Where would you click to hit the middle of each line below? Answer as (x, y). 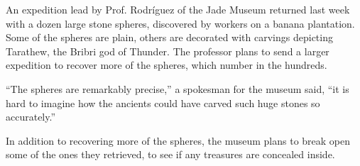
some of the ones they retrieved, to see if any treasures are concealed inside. (170, 154)
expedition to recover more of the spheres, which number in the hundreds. (167, 65)
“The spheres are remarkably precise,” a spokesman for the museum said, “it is (178, 88)
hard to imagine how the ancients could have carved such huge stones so (163, 103)
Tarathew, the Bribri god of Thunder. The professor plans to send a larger (168, 51)
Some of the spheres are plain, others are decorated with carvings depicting (169, 37)
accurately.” (31, 117)
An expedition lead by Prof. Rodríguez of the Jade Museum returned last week (178, 9)
